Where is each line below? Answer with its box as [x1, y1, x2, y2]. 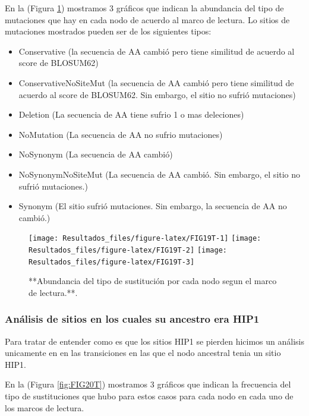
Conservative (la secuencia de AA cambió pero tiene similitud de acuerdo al [18, 45, 295, 57]
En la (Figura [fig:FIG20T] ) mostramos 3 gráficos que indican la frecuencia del [5, 378, 291, 390]
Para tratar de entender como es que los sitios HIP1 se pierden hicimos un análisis [5, 335, 304, 347]
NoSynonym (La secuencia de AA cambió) [18, 148, 173, 160]
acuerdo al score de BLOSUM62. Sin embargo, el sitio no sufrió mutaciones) [18, 88, 296, 100]
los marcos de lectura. [5, 401, 84, 414]
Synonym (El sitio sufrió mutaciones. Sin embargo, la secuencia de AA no [18, 200, 287, 212]
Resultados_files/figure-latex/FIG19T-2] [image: [29, 245, 227, 254]
